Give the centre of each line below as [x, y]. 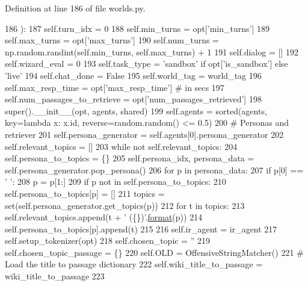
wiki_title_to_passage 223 [55, 276]
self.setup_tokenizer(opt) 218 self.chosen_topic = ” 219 [108, 241]
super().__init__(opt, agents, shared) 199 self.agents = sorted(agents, [136, 110]
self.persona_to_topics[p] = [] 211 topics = [85, 193]
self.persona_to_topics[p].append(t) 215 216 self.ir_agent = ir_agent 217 [141, 228]
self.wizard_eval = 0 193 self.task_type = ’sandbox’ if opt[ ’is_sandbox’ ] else [146, 64]
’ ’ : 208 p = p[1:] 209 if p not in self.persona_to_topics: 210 [115, 182]
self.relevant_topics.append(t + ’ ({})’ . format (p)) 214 [104, 217]
